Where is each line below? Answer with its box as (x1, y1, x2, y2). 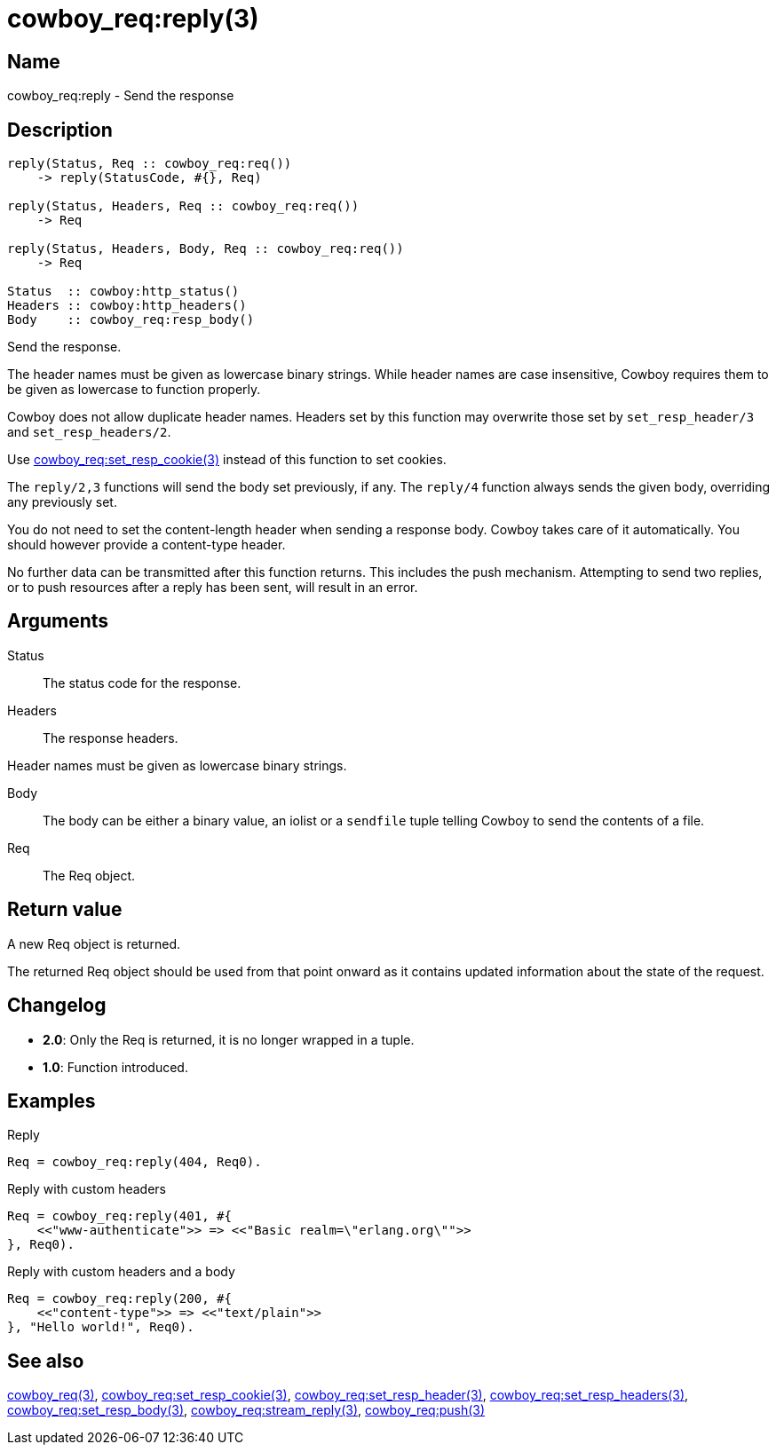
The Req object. (43, 867, 136, 883)
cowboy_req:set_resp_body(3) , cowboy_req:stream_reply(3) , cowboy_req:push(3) (7, 1402, 486, 1418)
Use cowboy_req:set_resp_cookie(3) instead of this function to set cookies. (7, 452, 447, 468)
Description (7, 118, 113, 141)
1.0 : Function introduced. (43, 1059, 188, 1075)
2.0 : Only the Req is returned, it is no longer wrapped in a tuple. (43, 1031, 415, 1047)
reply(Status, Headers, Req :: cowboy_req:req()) (7, 199, 360, 214)
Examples (7, 1089, 96, 1112)
